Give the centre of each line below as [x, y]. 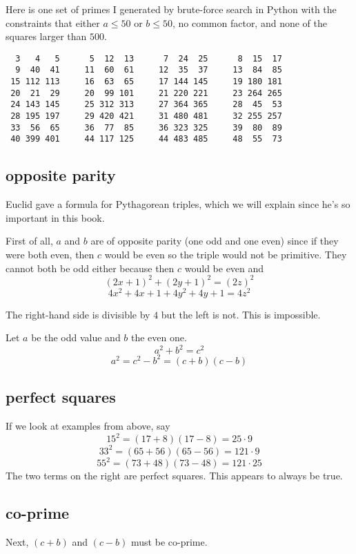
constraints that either [53, 22]
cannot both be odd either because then [90, 268]
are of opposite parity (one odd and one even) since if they [215, 241]
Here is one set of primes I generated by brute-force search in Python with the [171, 9]
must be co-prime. [169, 542]
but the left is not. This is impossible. [241, 314]
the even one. [159, 337]
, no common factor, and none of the [249, 22]
